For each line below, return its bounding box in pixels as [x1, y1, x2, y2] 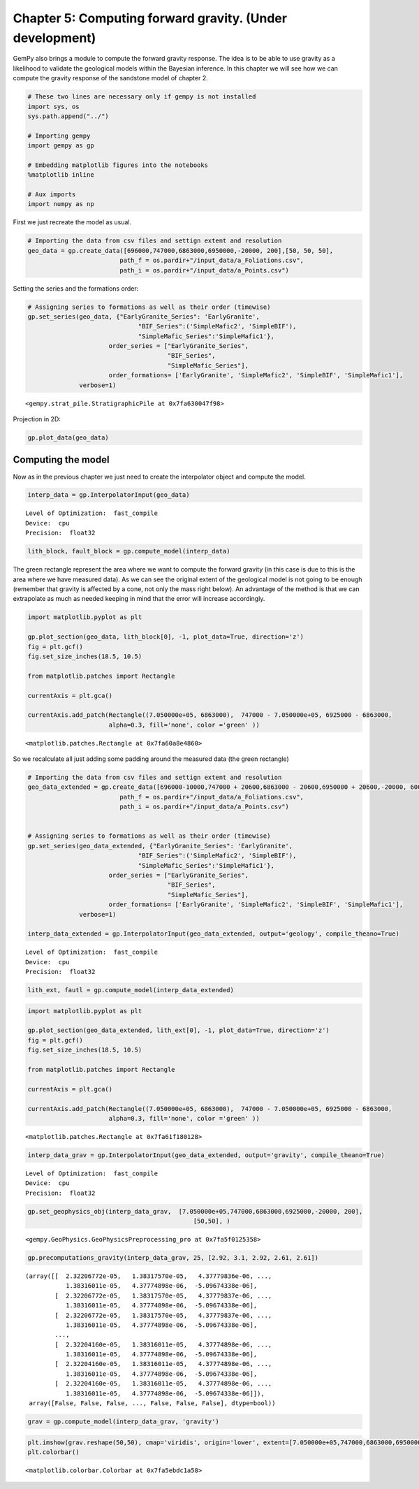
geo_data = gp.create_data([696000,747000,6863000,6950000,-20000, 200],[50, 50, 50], [27, 247, 334, 254]
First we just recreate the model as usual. [13, 218, 132, 226]
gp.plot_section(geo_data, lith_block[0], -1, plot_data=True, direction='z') [27, 633, 304, 641]
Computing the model [13, 454, 110, 466]
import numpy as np [27, 200, 94, 208]
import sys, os [27, 102, 80, 110]
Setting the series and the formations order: [13, 284, 139, 293]
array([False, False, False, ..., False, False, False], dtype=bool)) [29, 1400, 276, 1407]
